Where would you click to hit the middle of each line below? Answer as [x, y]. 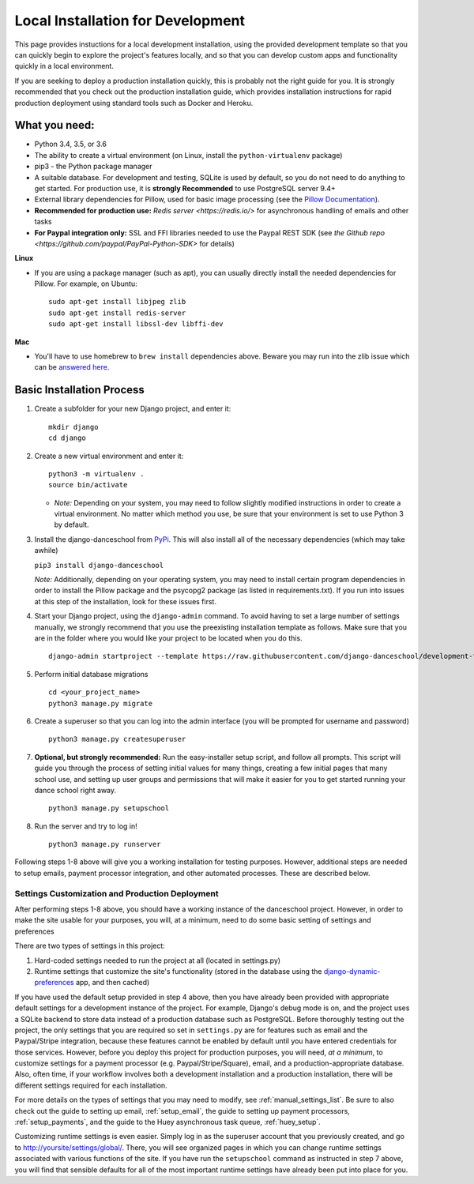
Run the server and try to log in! [86, 826]
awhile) [46, 551]
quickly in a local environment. [64, 66]
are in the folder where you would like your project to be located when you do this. [169, 638]
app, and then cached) [113, 983]
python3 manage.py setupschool [109, 808]
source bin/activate [88, 485]
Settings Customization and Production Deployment [117, 893]
